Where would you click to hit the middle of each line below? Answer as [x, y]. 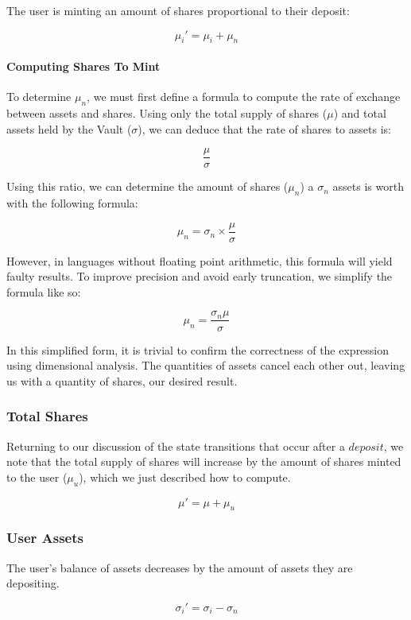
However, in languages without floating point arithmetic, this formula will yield [200, 260]
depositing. [33, 583]
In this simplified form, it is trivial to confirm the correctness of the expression [198, 349]
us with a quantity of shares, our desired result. [122, 380]
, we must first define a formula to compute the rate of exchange [244, 97]
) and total [360, 112]
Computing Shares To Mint [83, 66]
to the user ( [37, 477]
